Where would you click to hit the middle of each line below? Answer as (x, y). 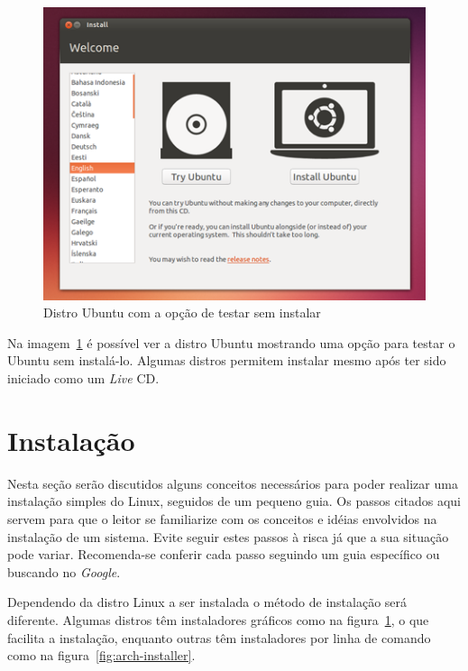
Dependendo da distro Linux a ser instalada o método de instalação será (207, 602)
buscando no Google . (64, 571)
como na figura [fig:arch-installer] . (101, 655)
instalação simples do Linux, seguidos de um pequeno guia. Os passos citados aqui (234, 501)
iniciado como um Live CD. (83, 378)
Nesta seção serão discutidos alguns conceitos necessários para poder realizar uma (233, 483)
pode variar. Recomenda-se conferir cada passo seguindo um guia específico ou (224, 554)
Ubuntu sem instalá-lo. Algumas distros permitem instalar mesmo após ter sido (227, 360)
